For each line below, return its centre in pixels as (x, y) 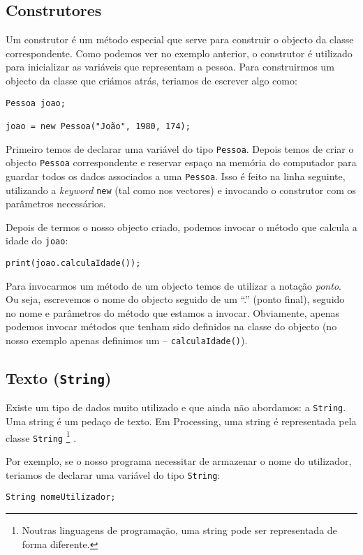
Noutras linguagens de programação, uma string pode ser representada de (179, 530)
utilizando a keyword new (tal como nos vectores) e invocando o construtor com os (181, 190)
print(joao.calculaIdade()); (73, 264)
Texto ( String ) (59, 378)
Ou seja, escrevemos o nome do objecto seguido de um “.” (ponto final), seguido (175, 299)
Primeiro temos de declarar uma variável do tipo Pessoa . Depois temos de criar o (180, 148)
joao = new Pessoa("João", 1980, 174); (98, 126)
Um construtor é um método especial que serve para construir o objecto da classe (180, 39)
